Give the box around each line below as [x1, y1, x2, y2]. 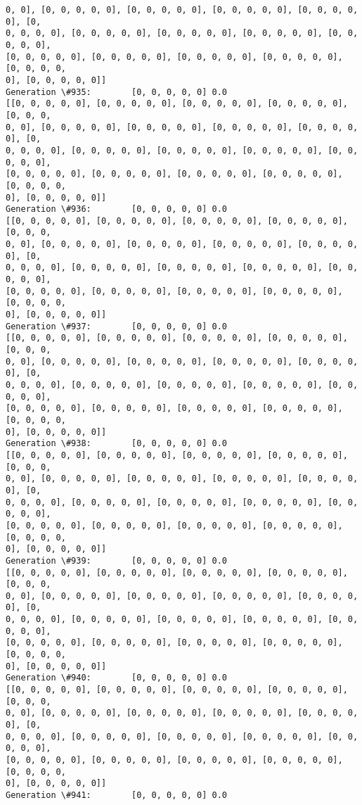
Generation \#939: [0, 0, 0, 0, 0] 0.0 [6, 555, 227, 566]
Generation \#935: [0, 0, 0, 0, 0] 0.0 [6, 87, 227, 97]
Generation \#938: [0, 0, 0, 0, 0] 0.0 [6, 438, 227, 449]
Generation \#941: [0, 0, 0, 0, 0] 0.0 [6, 790, 227, 800]
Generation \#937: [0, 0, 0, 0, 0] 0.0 [6, 321, 227, 331]
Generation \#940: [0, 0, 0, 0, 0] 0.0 [6, 673, 227, 683]
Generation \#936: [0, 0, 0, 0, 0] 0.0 [6, 204, 227, 215]
